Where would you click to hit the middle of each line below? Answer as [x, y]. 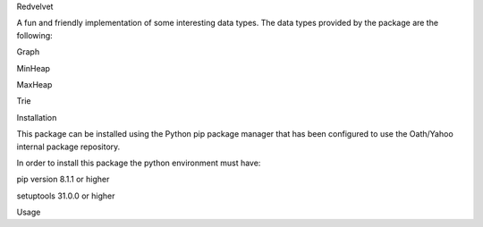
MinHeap [34, 68]
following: [34, 35]
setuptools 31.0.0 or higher [66, 196]
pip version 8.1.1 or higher [63, 180]
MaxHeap [34, 84]
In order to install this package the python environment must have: [139, 163]
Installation [37, 117]
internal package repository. [68, 147]
